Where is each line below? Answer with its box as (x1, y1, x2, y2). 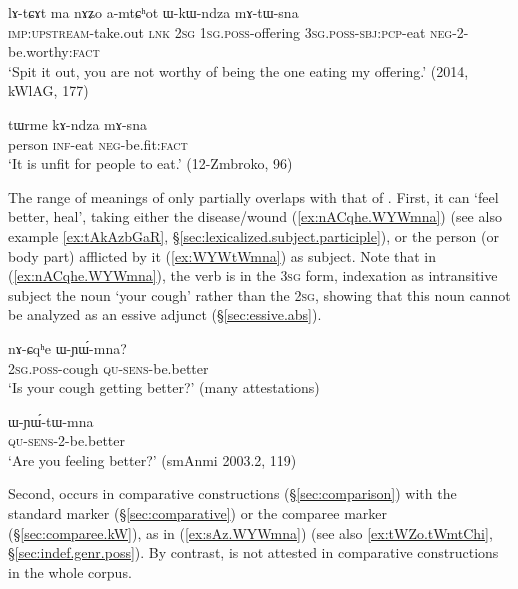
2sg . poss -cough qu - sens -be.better (8, 357, 209, 378)
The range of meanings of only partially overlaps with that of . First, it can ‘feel (8, 186, 499, 207)
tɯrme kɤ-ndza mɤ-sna (8, 113, 147, 134)
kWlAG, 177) (8, 80, 89, 101)
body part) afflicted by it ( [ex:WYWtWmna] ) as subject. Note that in (8, 245, 437, 266)
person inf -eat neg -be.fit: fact (8, 133, 188, 154)
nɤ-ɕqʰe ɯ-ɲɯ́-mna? (8, 337, 127, 358)
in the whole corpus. (8, 561, 132, 582)
